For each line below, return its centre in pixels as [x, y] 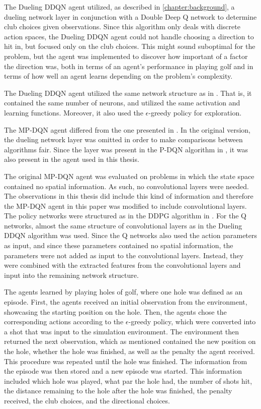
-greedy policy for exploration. [195, 112]
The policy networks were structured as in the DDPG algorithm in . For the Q [125, 216]
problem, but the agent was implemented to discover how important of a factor [126, 56]
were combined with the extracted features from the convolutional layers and [122, 265]
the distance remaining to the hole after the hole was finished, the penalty [118, 391]
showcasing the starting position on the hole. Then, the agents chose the [115, 311]
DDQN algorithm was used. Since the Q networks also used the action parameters [131, 235]
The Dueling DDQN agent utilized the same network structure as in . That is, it [128, 93]
